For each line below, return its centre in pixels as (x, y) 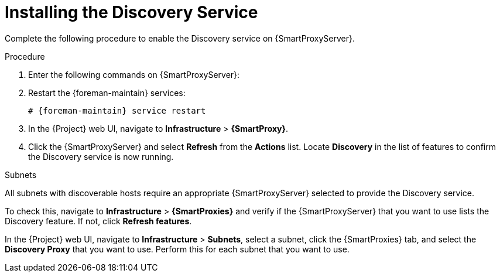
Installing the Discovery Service (131, 12)
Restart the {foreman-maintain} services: (107, 93)
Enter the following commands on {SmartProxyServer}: (134, 74)
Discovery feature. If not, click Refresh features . (98, 221)
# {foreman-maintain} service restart (117, 110)
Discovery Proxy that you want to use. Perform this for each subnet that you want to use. (177, 249)
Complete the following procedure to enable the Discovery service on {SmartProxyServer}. (180, 38)
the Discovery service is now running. (101, 156)
